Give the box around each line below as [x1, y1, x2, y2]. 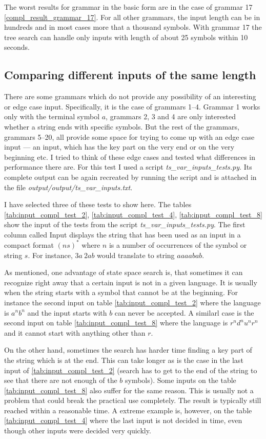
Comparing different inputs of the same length [4, 67, 256, 83]
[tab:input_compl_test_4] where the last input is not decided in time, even [4, 415, 242, 426]
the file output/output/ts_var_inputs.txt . [4, 181, 133, 192]
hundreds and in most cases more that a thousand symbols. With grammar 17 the [4, 22, 262, 32]
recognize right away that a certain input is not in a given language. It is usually [4, 277, 257, 287]
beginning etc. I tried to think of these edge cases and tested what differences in [4, 151, 256, 162]
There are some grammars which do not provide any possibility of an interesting [4, 91, 256, 102]
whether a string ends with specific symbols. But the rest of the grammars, [4, 121, 240, 132]
